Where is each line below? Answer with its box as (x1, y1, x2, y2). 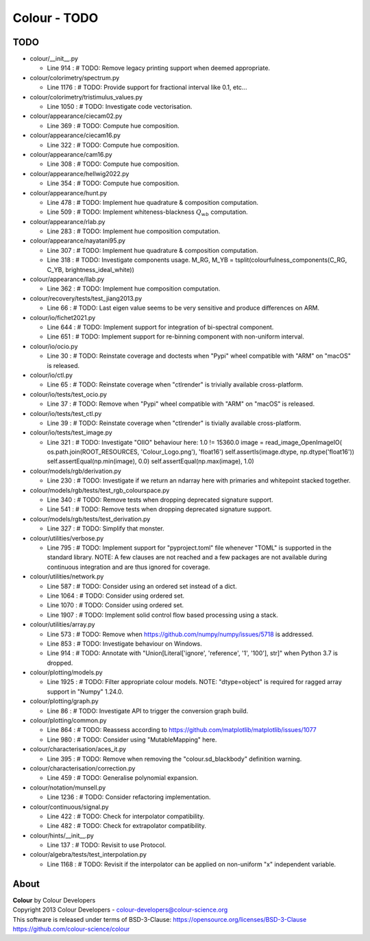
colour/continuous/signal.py (29, 803, 109, 811)
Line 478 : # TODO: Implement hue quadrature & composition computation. (47, 198, 258, 206)
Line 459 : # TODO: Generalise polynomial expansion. (47, 774, 199, 782)
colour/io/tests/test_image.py (29, 428, 112, 437)
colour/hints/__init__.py (29, 831, 94, 840)
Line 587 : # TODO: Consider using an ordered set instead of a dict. (47, 582, 237, 590)
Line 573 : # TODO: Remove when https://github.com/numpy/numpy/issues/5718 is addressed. (47, 630, 314, 638)
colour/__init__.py (29, 55, 79, 63)
